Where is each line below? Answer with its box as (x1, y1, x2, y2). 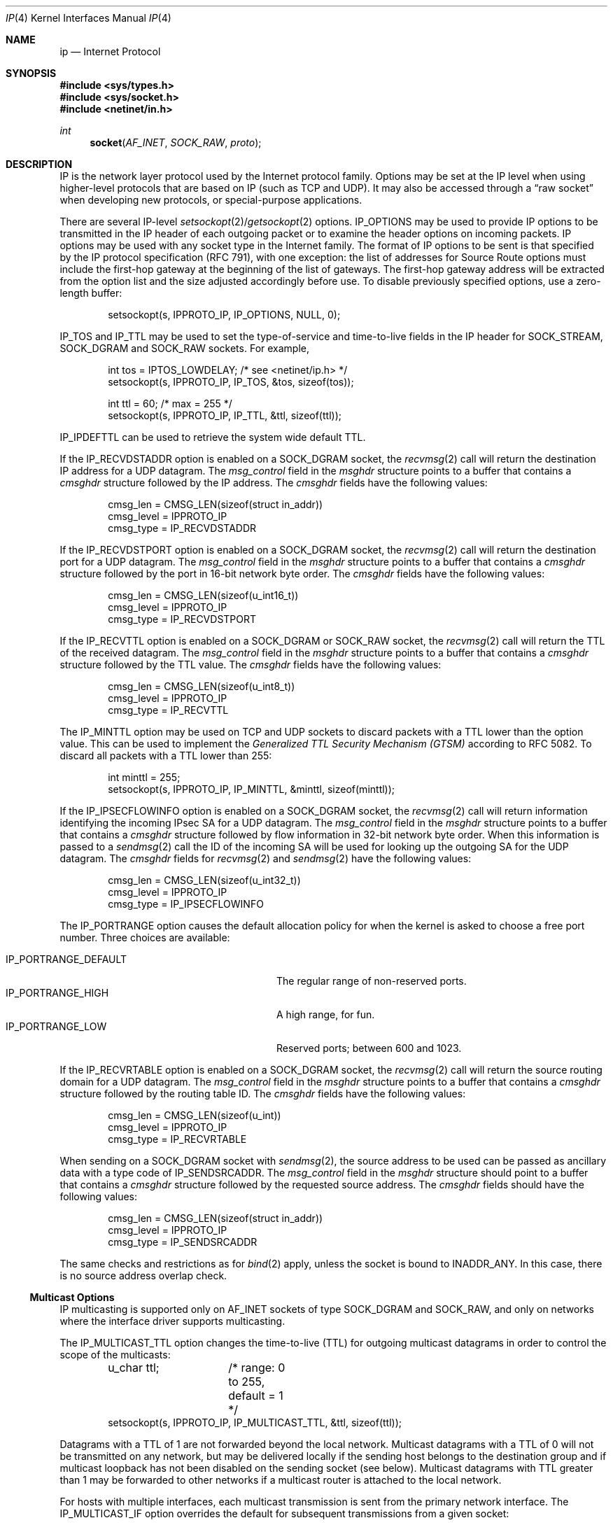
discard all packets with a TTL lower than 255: (59, 750, 272, 761)
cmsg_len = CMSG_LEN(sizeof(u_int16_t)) (108, 589, 299, 601)
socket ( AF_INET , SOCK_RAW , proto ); (90, 136, 262, 148)
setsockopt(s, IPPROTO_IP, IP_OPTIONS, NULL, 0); (108, 309, 341, 321)
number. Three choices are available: (59, 932, 230, 943)
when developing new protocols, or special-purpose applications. (59, 194, 362, 206)
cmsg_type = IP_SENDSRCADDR (108, 1236, 258, 1248)
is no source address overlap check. (59, 1270, 227, 1281)
